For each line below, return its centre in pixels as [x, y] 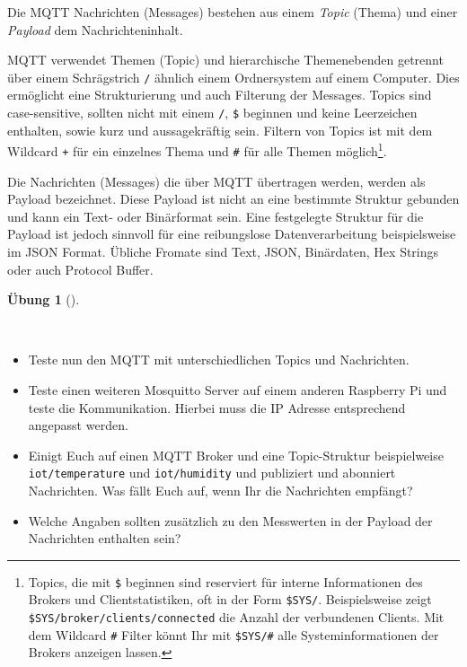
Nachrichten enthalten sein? [105, 538]
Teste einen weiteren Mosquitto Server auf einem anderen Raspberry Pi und [238, 389]
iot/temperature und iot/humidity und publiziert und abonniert [212, 473]
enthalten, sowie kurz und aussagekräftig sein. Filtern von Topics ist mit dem [220, 130]
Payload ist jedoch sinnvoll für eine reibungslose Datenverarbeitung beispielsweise [232, 234]
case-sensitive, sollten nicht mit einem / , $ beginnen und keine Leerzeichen [212, 113]
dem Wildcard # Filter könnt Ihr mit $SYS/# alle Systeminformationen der [233, 634]
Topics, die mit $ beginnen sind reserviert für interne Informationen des [225, 581]
